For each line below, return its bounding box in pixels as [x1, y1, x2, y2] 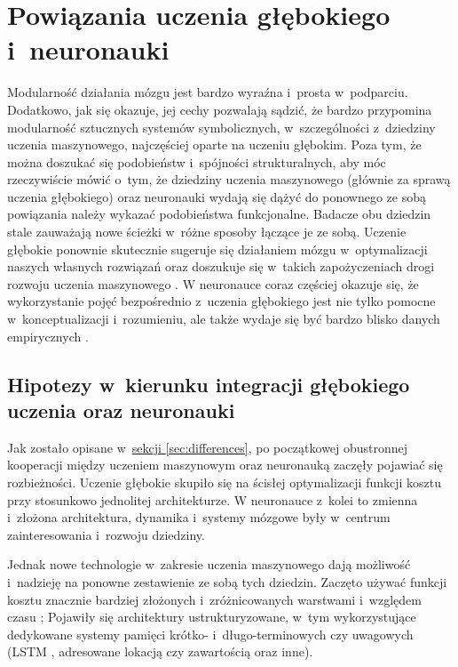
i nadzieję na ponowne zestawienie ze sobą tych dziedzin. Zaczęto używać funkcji [7, 572, 447, 591]
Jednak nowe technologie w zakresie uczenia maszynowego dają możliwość [7, 555, 411, 574]
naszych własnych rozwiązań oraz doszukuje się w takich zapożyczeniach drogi [7, 257, 435, 276]
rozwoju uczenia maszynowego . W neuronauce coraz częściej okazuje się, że [7, 274, 419, 293]
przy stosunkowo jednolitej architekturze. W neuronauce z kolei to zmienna [7, 490, 418, 509]
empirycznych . [7, 326, 89, 345]
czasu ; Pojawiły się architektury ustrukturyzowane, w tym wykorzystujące [7, 607, 416, 626]
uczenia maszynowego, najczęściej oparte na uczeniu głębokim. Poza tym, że [7, 135, 422, 154]
